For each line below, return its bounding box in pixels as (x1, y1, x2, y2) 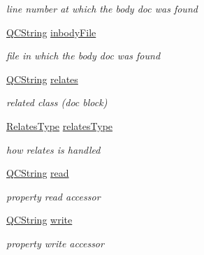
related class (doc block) (6, 95, 108, 110)
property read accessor (6, 189, 101, 203)
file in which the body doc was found (6, 48, 161, 63)
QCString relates (6, 71, 78, 86)
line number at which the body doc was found (6, 1, 198, 15)
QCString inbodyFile (6, 24, 96, 39)
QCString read (6, 166, 69, 180)
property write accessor (6, 235, 104, 250)
